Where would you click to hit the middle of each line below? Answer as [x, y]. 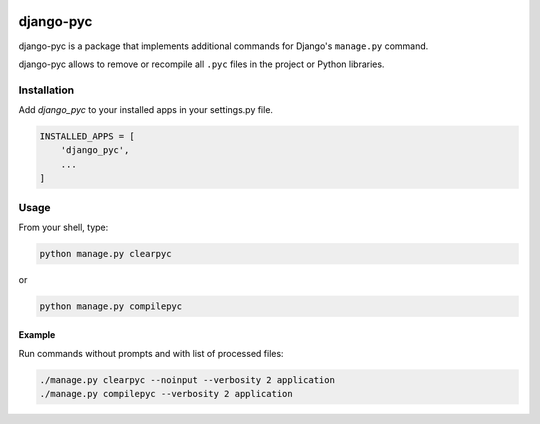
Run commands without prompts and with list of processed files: [151, 353]
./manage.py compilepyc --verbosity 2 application [166, 394]
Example [37, 335]
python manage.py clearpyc [105, 253]
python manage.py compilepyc [111, 306]
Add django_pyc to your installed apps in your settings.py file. [146, 110]
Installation [46, 90]
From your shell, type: [63, 227]
